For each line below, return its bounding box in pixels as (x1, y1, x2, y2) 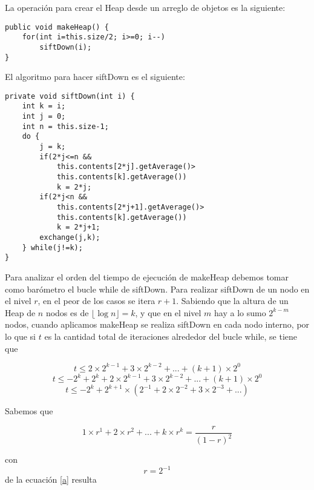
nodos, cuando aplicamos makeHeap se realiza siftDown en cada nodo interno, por (5, 318, 310, 331)
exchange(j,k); (39, 233, 100, 242)
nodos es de (45, 306, 89, 319)
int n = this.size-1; (22, 122, 109, 131)
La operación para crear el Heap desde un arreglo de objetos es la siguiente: (5, 1, 286, 13)
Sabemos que (5, 405, 53, 417)
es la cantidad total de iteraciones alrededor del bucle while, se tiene (44, 329, 298, 342)
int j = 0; (22, 112, 66, 121)
